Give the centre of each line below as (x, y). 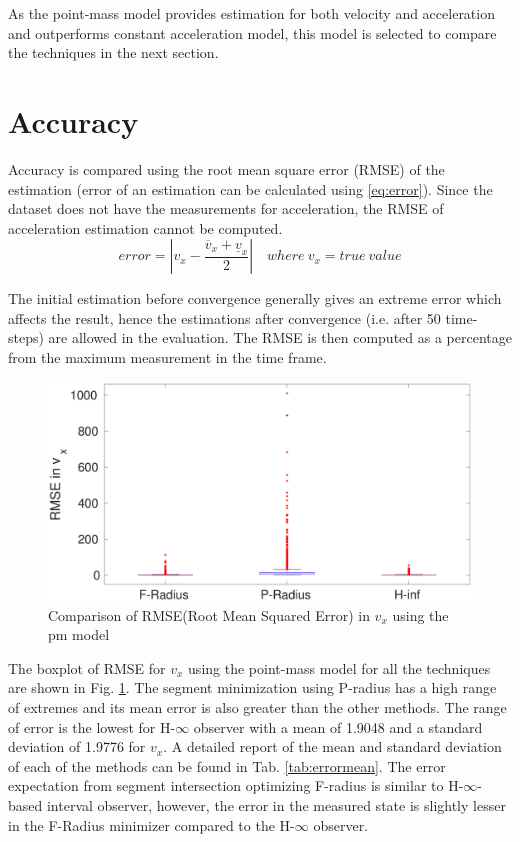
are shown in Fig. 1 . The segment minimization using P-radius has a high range (252, 687)
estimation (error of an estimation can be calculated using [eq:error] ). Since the (250, 188)
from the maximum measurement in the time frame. (167, 357)
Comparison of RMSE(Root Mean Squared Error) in (209, 614)
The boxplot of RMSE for (87, 667)
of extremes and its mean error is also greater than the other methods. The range (257, 707)
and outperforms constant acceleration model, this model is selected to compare (252, 32)
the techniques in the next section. (113, 52)
